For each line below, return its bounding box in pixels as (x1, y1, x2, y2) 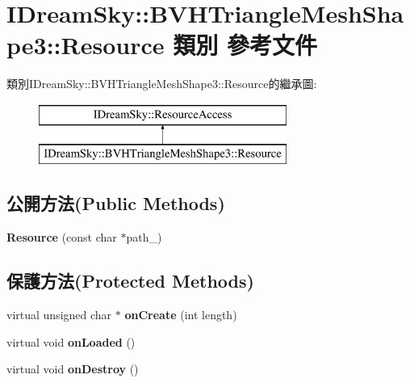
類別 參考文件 (173, 28, 317, 61)
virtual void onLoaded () (6, 333, 136, 350)
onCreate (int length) (124, 306, 237, 323)
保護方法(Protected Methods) (6, 268, 254, 293)
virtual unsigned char (6, 306, 112, 323)
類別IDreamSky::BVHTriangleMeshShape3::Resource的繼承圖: (6, 75, 317, 92)
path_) (126, 229, 162, 246)
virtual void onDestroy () (6, 360, 139, 377)
